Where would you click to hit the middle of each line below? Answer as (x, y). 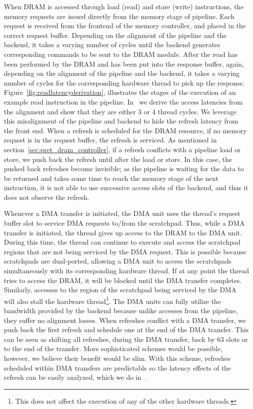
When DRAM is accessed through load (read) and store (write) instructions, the (124, 6)
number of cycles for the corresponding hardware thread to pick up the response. (124, 82)
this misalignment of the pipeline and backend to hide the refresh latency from (121, 121)
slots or (237, 339)
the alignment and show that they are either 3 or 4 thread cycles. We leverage (120, 111)
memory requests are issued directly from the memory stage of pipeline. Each (119, 16)
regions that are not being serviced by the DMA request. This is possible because (125, 251)
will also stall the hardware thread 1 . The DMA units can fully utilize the (112, 300)
